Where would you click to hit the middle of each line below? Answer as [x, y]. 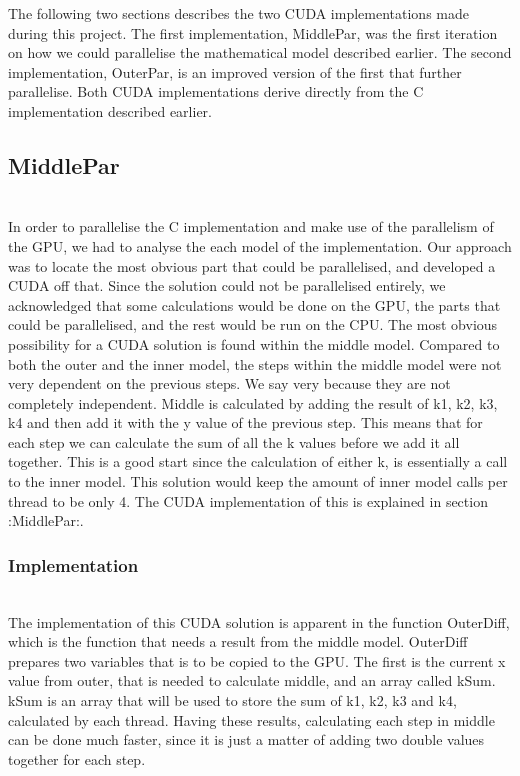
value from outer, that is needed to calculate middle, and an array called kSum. [252, 680]
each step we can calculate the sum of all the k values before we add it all [234, 441]
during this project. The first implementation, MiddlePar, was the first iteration [253, 32]
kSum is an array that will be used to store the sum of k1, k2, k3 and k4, [232, 700]
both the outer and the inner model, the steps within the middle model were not [255, 363]
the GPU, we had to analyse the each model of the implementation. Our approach [260, 245]
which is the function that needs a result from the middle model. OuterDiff [238, 641]
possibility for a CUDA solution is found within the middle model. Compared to [254, 343]
